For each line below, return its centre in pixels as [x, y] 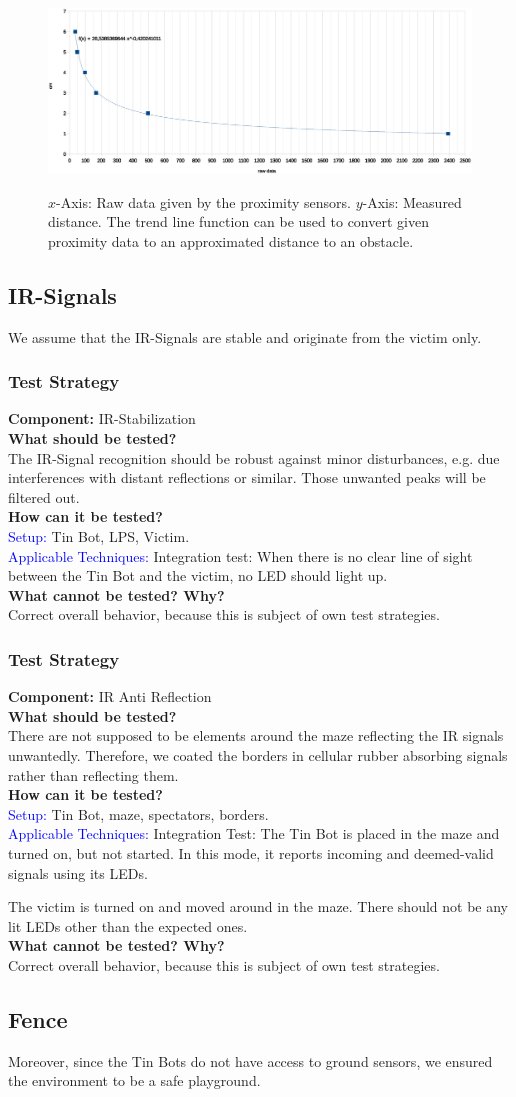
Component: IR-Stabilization [102, 418]
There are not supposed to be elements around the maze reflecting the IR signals [256, 735]
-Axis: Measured [412, 201]
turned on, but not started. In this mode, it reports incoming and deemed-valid [251, 852]
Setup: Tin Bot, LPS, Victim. [99, 535]
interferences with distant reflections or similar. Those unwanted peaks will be [247, 477]
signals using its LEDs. [78, 872]
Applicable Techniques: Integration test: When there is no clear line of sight [240, 555]
